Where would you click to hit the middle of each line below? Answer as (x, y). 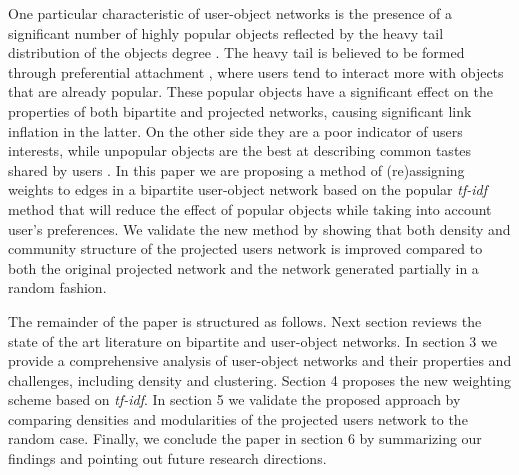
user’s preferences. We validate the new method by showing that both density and (259, 228)
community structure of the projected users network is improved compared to (245, 248)
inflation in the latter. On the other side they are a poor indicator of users (235, 130)
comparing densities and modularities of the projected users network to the (238, 418)
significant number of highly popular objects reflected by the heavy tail (226, 32)
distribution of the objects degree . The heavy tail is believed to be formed (236, 52)
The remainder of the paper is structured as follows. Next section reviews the (245, 320)
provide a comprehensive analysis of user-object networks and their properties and (260, 360)
